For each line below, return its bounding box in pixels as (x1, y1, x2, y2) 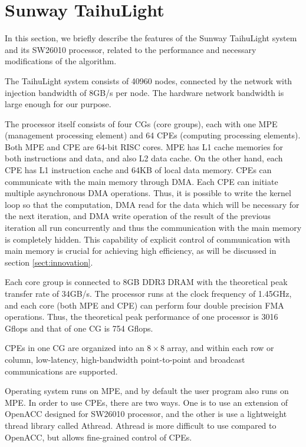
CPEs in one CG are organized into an (5, 342, 144, 354)
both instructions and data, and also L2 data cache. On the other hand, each (5, 152, 283, 164)
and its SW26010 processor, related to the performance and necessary (5, 43, 256, 55)
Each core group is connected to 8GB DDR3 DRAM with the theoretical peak (5, 276, 288, 288)
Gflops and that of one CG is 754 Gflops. (5, 322, 153, 334)
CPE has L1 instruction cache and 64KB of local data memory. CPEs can (5, 164, 272, 176)
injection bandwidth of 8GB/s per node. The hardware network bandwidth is (5, 86, 284, 98)
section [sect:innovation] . (5, 256, 93, 268)
